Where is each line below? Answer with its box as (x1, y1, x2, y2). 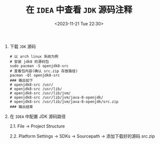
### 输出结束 (9, 104, 33, 109)
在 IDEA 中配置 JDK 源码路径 (9, 113, 66, 119)
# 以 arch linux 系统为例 (9, 54, 59, 59)
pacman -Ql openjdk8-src (9, 73, 60, 78)
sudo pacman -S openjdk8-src (9, 64, 69, 68)
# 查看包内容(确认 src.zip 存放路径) (9, 68, 78, 73)
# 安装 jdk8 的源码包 (9, 59, 49, 64)
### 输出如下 (9, 78, 33, 83)
